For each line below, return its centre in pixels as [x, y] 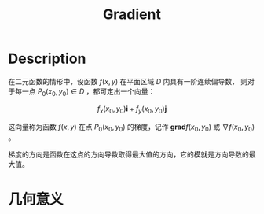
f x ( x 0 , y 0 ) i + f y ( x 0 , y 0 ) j [132, 109]
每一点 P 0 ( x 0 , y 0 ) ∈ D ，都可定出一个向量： [85, 92]
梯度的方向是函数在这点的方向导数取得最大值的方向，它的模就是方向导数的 [128, 154]
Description [47, 59]
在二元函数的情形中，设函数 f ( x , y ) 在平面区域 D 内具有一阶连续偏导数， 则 [128, 81]
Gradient [132, 15]
